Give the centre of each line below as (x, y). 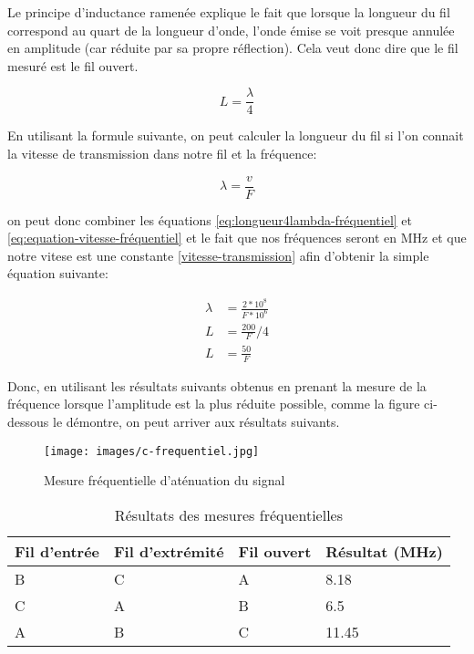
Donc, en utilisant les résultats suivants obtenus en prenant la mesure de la (217, 385)
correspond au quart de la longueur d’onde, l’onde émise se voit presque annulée (231, 30)
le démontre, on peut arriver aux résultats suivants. (196, 421)
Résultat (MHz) (384, 551)
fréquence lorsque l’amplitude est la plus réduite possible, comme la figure (214, 404)
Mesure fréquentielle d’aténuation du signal (165, 480)
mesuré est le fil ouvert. (73, 65)
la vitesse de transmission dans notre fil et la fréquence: (162, 154)
